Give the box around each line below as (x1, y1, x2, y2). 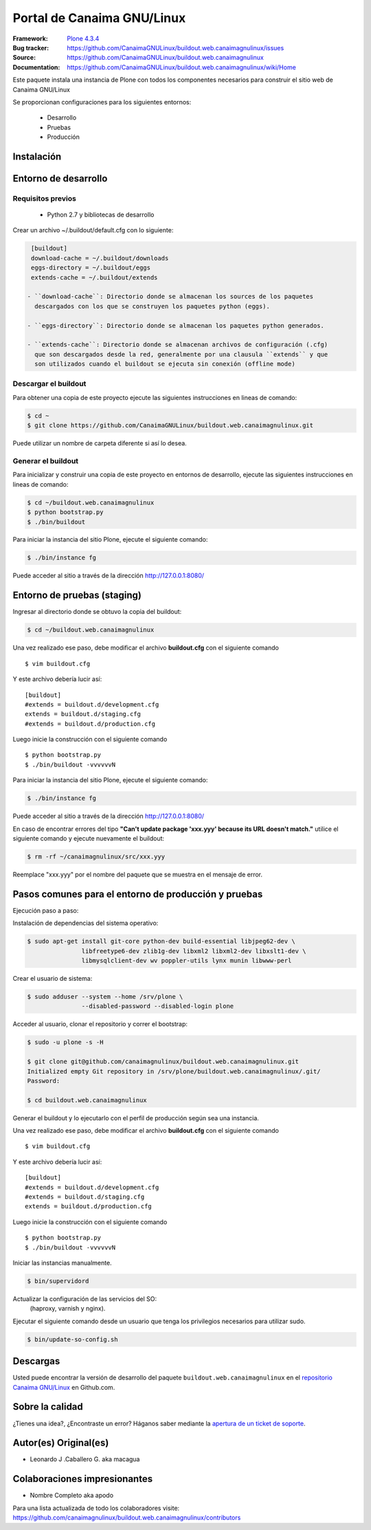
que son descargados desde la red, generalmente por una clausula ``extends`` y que (34, 351, 328, 358)
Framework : (12, 34, 48, 43)
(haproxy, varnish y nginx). (30, 1305, 106, 1313)
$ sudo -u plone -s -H (27, 1039, 104, 1046)
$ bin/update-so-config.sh (27, 1335, 118, 1343)
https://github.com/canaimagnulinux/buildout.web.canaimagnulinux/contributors (12, 1514, 241, 1522)
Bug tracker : (12, 43, 49, 52)
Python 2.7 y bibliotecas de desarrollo (47, 210, 155, 219)
